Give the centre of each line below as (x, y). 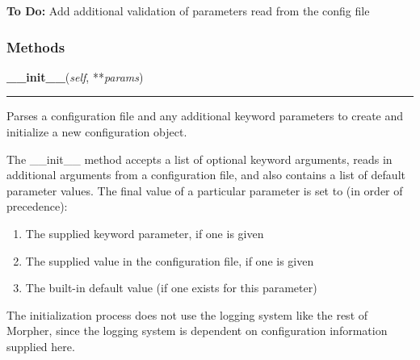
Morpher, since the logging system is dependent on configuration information (197, 331)
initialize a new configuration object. (97, 132)
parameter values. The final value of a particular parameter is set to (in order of (205, 190)
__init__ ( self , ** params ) (75, 76)
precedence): (37, 206)
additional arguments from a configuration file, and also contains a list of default (206, 175)
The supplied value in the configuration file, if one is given (170, 260)
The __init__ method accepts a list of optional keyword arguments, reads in (199, 159)
